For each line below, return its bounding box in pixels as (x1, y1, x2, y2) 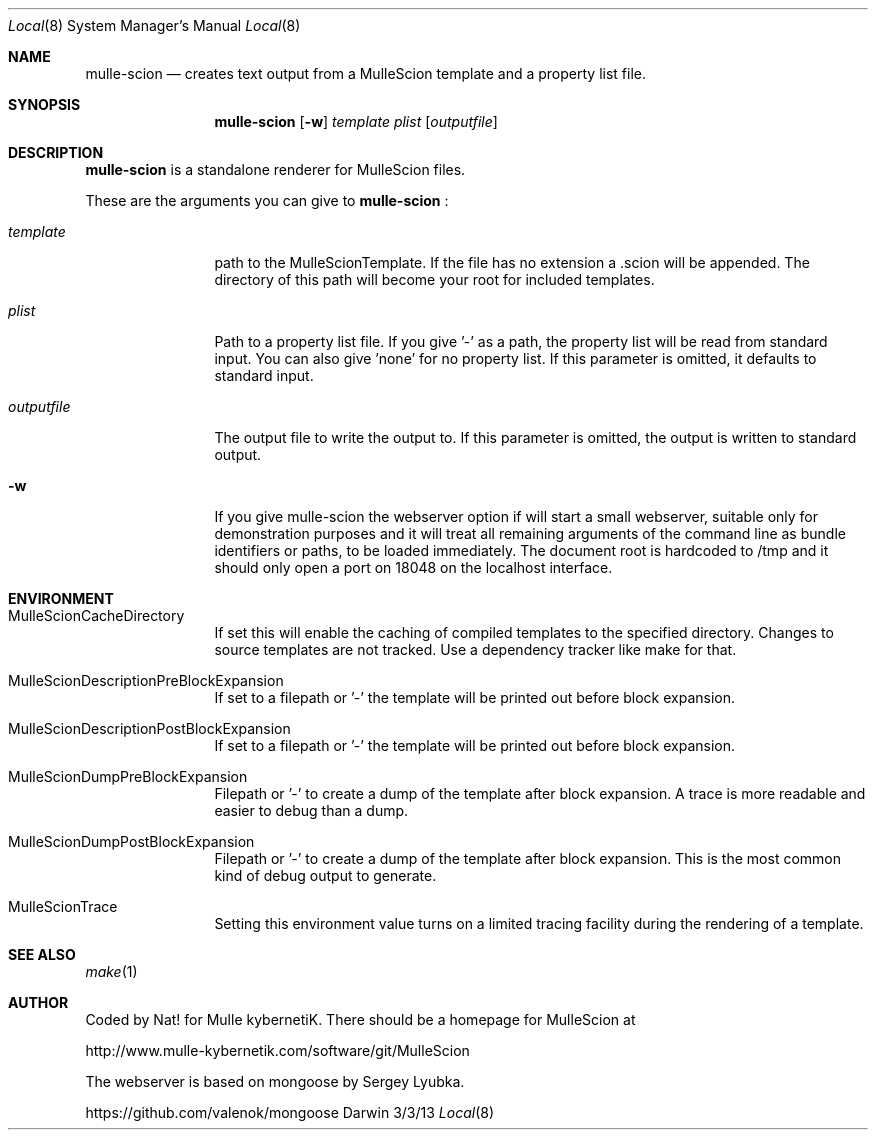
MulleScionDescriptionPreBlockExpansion (8, 672, 284, 689)
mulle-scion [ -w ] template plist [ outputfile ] (214, 113, 498, 130)
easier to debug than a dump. (214, 802, 409, 819)
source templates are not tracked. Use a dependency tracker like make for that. (214, 641, 737, 658)
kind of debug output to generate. (214, 867, 437, 884)
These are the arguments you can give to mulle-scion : (85, 192, 449, 209)
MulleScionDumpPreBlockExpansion (8, 768, 248, 785)
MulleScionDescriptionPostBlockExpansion (8, 720, 291, 737)
